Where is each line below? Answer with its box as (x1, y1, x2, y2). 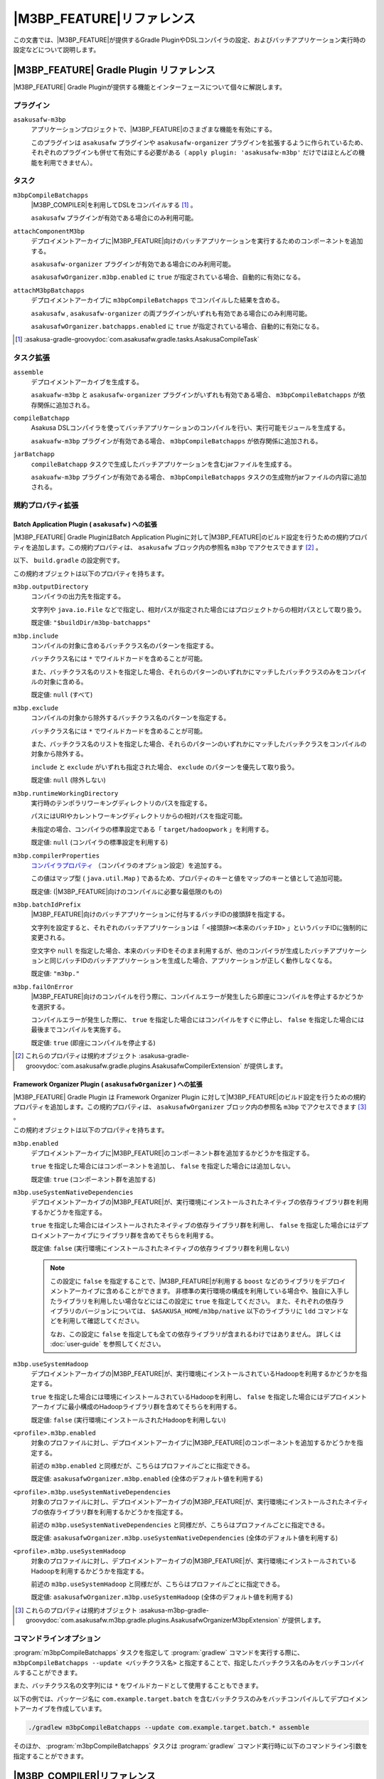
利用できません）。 (43, 158, 97, 167)
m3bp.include (13, 632, 59, 640)
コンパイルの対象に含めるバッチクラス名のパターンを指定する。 (31, 641, 218, 650)
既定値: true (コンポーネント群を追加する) (31, 1175, 156, 1183)
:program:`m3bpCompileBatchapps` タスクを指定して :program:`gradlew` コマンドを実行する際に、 (13, 1648, 304, 1657)
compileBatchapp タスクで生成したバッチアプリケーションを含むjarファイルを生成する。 (31, 460, 296, 468)
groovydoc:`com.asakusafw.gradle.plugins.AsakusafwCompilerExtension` (26, 1061, 242, 1070)
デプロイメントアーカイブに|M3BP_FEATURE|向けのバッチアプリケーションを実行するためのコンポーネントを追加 (31, 237, 363, 246)
